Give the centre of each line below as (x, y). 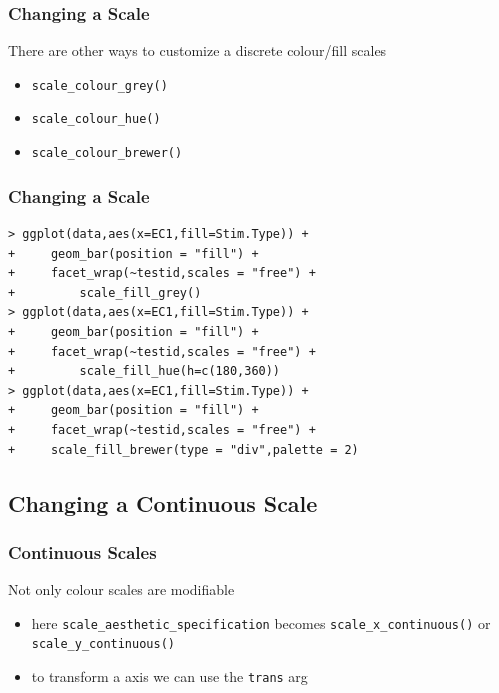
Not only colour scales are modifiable (121, 589)
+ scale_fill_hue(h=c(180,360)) (144, 371)
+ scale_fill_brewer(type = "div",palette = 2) (183, 449)
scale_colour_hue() (96, 119)
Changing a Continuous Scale (163, 502)
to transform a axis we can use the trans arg (169, 676)
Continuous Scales (82, 551)
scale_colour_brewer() (107, 153)
